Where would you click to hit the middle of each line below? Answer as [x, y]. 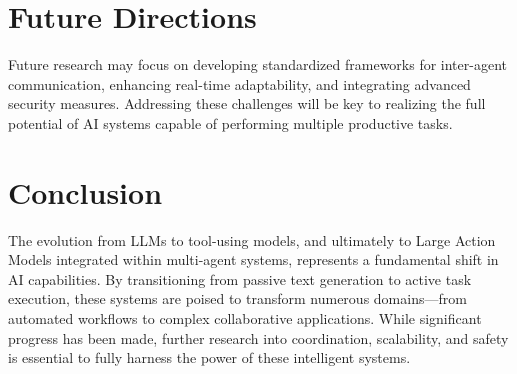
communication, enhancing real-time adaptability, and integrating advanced [239, 83]
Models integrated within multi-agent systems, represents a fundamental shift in [253, 259]
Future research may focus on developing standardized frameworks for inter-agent [257, 64]
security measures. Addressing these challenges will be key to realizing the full [247, 103]
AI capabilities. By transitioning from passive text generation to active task [240, 278]
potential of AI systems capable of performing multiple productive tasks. [230, 122]
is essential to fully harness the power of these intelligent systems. [209, 357]
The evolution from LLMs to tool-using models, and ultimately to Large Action [252, 239]
